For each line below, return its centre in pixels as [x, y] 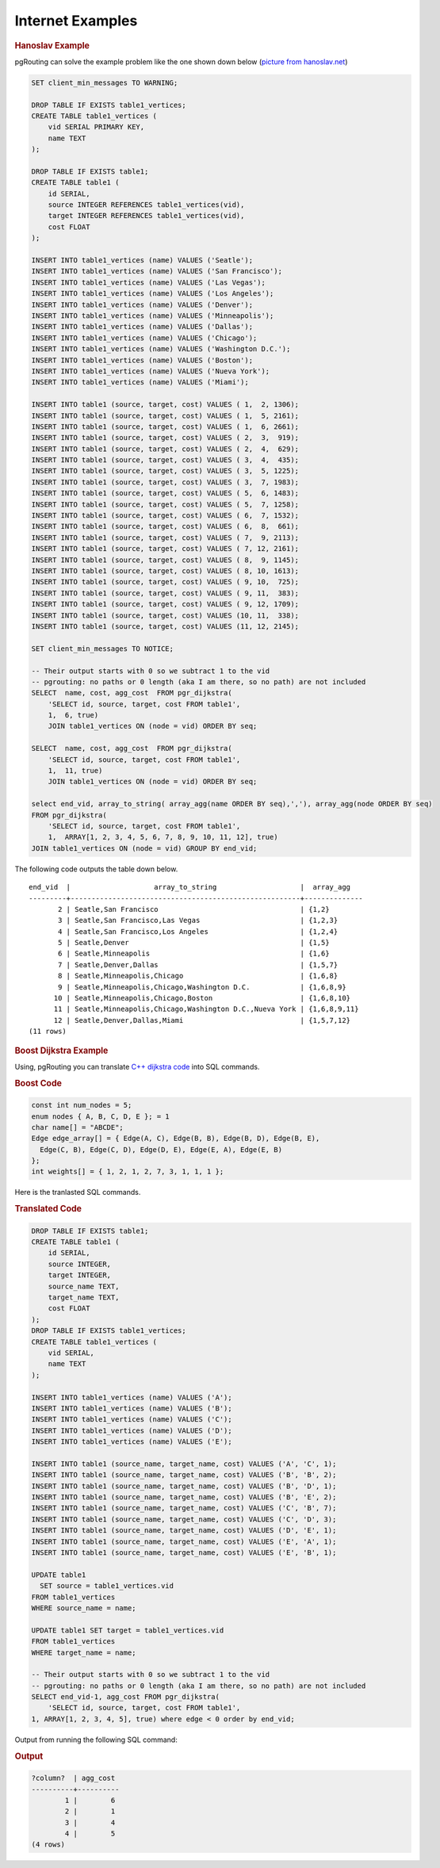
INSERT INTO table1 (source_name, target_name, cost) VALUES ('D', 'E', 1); [184, 1531]
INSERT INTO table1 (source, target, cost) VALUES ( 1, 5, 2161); [165, 415]
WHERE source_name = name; [84, 1608]
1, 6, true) [73, 715]
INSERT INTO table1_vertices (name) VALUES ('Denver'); [142, 304]
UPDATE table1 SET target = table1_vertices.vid [128, 1630]
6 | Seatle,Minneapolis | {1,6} [194, 954]
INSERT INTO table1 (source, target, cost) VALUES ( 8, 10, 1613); [165, 570]
